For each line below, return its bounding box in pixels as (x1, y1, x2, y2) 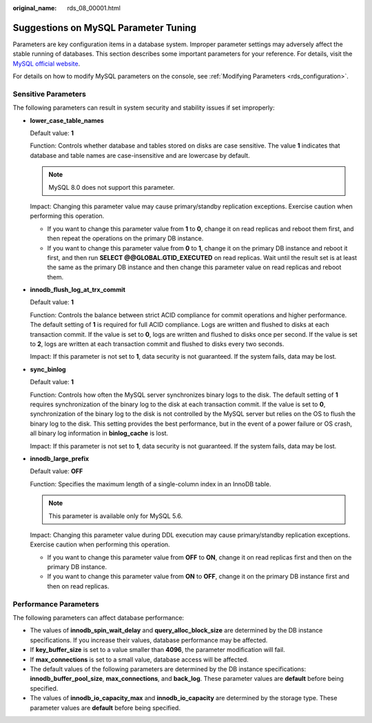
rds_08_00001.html (67, 4, 121, 12)
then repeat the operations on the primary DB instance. (47, 235, 204, 243)
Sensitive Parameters (12, 89, 86, 99)
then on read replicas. (47, 582, 110, 590)
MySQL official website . (12, 59, 81, 68)
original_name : (12, 4, 57, 12)
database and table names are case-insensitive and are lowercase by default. (30, 151, 251, 159)
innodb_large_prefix (30, 454, 90, 462)
